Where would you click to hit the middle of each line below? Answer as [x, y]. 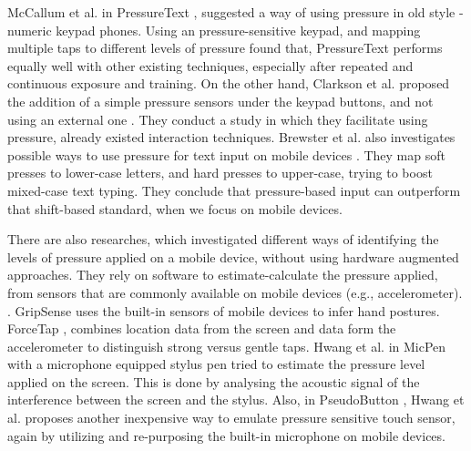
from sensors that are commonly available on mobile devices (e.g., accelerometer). [235, 292]
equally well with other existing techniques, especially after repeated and [210, 65]
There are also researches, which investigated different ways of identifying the [223, 239]
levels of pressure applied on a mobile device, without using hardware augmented [233, 256]
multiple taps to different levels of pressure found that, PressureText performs [225, 48]
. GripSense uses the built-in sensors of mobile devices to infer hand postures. [224, 310]
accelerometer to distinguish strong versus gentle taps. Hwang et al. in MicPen [227, 346]
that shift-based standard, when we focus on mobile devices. [175, 208]
